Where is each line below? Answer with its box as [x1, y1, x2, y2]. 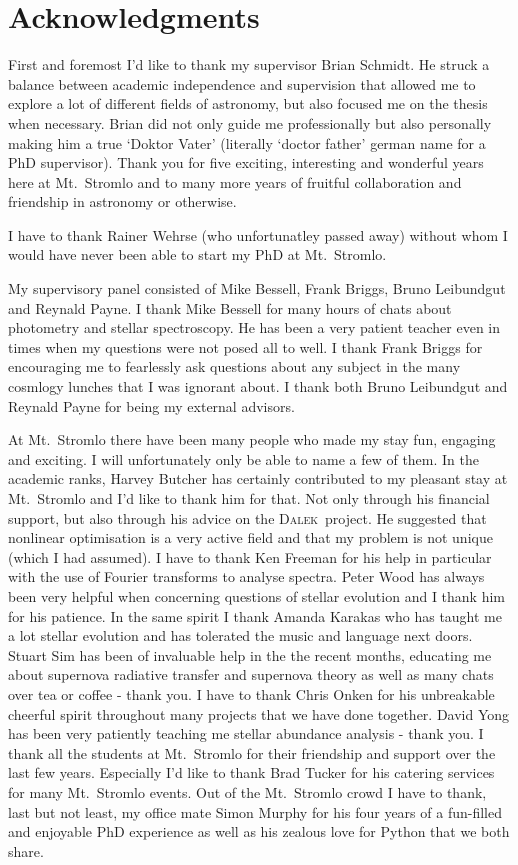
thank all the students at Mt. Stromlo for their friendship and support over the [8, 742, 496, 763]
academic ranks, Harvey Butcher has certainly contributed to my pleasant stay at [8, 468, 508, 489]
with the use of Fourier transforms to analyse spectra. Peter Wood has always [8, 566, 485, 587]
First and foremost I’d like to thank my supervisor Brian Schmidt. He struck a [8, 54, 490, 75]
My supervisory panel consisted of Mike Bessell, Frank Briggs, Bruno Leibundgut [8, 278, 506, 299]
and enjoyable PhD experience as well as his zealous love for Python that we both [8, 821, 510, 842]
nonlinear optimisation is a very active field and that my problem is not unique [8, 527, 493, 548]
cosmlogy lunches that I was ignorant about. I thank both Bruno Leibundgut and [8, 376, 508, 397]
